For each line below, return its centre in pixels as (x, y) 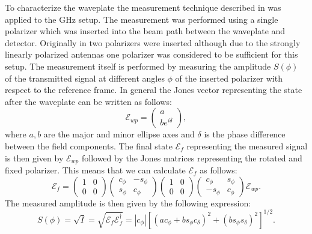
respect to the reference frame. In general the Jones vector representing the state (154, 90)
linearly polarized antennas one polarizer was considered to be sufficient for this (151, 54)
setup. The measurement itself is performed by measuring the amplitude (138, 66)
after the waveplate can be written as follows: (88, 101)
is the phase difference (245, 134)
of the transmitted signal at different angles (85, 78)
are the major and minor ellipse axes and (119, 134)
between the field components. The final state (89, 145)
